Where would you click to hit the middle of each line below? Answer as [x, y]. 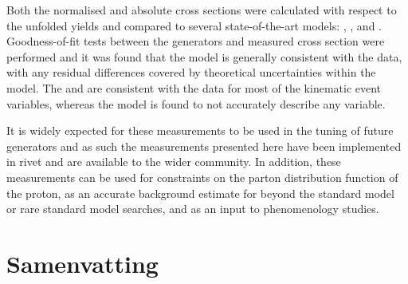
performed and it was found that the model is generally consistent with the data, [204, 56]
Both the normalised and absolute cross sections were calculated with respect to [202, 10]
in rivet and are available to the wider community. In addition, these [174, 162]
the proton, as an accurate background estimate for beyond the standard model [200, 193]
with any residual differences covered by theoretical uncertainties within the [191, 72]
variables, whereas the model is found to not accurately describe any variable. [196, 103]
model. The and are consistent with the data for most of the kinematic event [194, 87]
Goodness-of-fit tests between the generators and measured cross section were [196, 41]
